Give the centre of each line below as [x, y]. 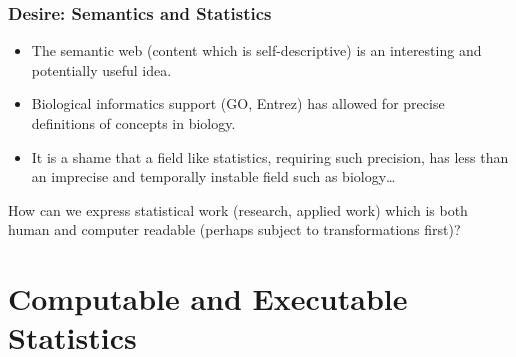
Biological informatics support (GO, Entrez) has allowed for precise [238, 103]
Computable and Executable [208, 298]
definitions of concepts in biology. [133, 123]
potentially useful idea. [101, 69]
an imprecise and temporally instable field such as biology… [213, 176]
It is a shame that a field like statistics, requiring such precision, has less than [270, 156]
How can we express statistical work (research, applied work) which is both [238, 209]
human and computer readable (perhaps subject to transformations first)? [234, 229]
